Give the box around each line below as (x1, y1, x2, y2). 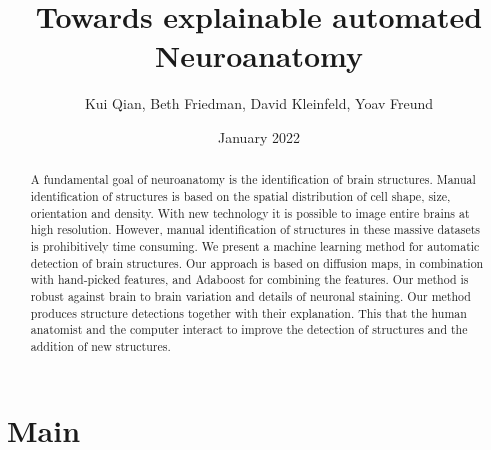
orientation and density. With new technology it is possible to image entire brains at (30, 204, 470, 221)
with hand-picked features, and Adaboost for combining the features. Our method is (30, 271, 469, 288)
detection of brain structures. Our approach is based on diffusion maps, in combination (30, 254, 484, 271)
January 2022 (218, 126, 300, 147)
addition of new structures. (30, 337, 171, 354)
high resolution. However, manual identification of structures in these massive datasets (30, 221, 480, 238)
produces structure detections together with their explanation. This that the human (30, 304, 467, 321)
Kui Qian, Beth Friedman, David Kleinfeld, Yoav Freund (84, 93, 434, 114)
